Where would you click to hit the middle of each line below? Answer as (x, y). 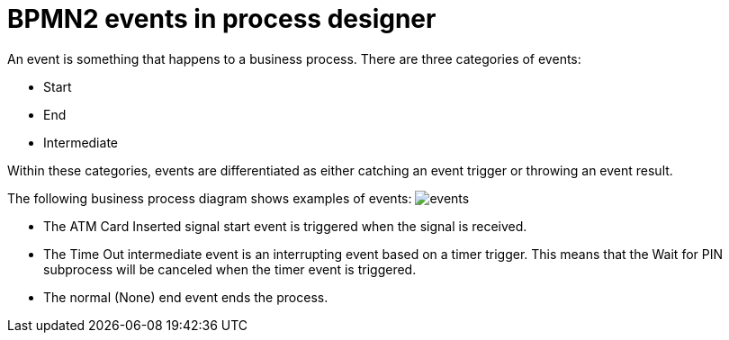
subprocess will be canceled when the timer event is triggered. (230, 269)
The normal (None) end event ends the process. (186, 297)
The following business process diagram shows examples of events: (210, 198)
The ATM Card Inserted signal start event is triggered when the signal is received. (285, 226)
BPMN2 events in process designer (222, 19)
